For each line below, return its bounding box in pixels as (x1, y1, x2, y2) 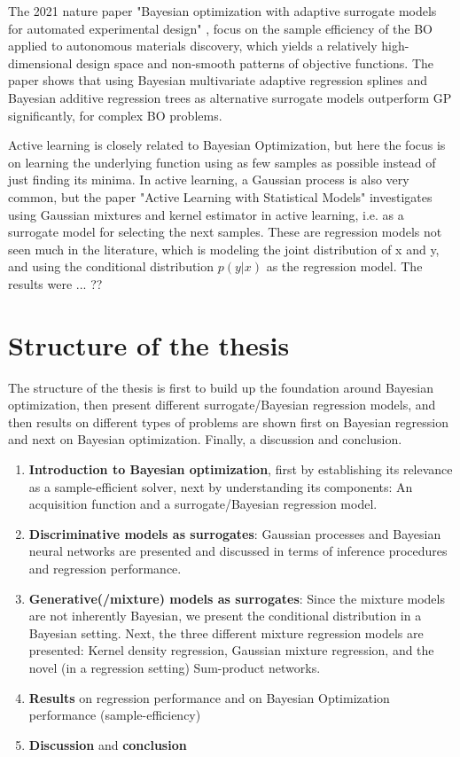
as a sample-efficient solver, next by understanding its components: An (28, 477, 413, 496)
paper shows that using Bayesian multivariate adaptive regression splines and (8, 71, 428, 90)
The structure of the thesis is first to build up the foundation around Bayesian (8, 378, 433, 396)
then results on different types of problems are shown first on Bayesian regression (8, 412, 448, 431)
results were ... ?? (8, 274, 103, 293)
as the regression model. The (266, 257, 423, 276)
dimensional (8, 53, 73, 72)
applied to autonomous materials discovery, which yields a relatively (8, 36, 378, 55)
